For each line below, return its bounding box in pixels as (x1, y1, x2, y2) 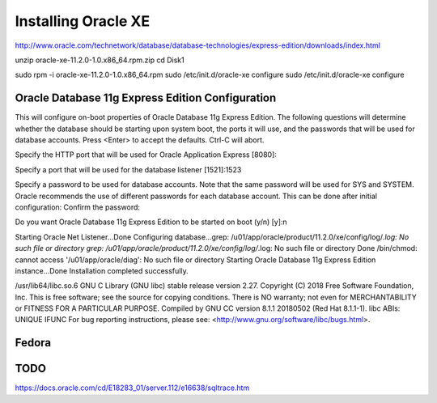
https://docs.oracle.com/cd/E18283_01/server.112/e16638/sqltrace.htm (15, 383, 250, 392)
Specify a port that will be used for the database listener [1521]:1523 (15, 164, 242, 174)
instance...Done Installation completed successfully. (15, 265, 189, 275)
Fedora (15, 336, 52, 350)
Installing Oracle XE (15, 12, 151, 30)
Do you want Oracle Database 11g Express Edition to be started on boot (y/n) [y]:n (15, 217, 287, 227)
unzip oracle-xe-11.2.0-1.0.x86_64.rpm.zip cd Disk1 (15, 55, 185, 65)
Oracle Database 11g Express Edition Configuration (15, 91, 277, 105)
